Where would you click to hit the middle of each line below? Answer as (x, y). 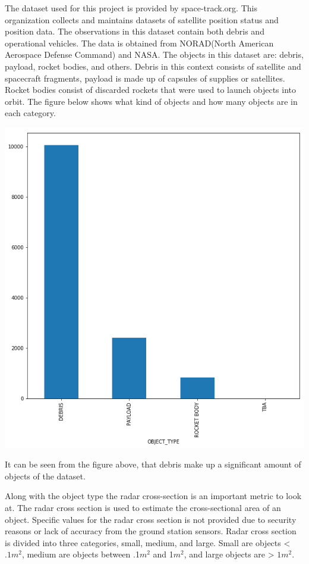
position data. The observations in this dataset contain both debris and (135, 31)
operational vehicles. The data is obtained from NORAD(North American (139, 43)
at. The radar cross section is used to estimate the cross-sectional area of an (143, 507)
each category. (30, 113)
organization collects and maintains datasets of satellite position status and (142, 19)
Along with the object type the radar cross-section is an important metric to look (153, 496)
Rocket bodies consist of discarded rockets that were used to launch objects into (151, 90)
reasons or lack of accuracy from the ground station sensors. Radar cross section (151, 531)
